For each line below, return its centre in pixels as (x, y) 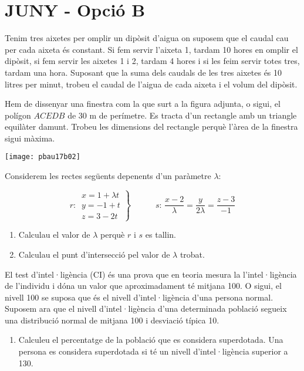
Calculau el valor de (54, 235)
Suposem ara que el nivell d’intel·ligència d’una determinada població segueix (146, 308)
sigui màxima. (30, 138)
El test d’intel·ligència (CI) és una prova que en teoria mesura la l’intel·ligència (151, 274)
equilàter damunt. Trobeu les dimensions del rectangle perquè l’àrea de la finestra (151, 127)
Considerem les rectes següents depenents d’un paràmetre (108, 176)
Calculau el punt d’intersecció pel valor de (94, 254)
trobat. (192, 254)
